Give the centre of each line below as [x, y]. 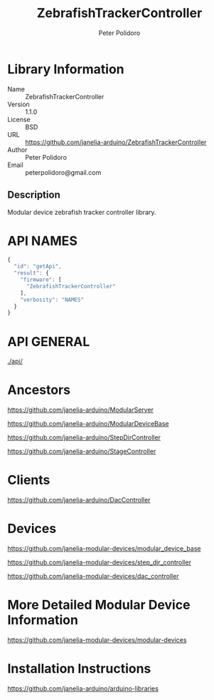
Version [18, 104]
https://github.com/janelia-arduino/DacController [79, 500]
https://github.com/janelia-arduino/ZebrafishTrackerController [116, 142]
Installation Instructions [79, 669]
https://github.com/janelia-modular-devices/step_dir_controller [100, 562]
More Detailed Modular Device [99, 605]
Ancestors [39, 390]
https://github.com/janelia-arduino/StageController [82, 452]
